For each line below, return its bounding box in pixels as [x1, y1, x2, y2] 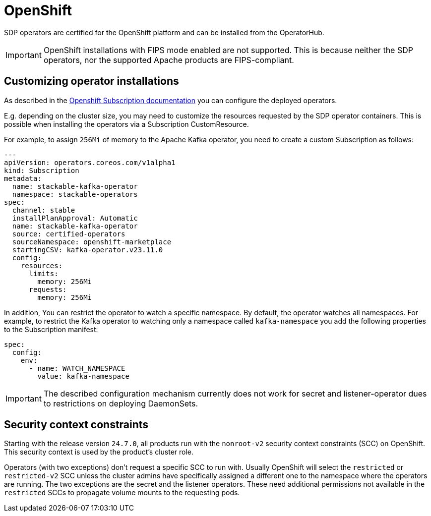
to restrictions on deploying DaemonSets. [43, 398, 198, 408]
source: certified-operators [12, 229, 125, 238]
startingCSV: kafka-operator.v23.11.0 [12, 245, 163, 254]
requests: [29, 285, 67, 293]
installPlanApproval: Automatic [12, 214, 138, 222]
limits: [29, 269, 59, 278]
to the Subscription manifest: [4, 325, 98, 334]
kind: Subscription [4, 166, 79, 174]
